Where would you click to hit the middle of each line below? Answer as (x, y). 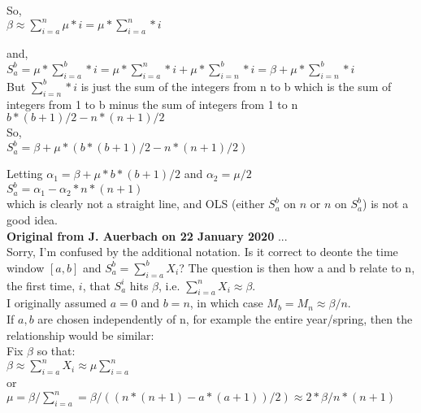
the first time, (41, 285)
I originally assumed (57, 303)
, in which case (226, 303)
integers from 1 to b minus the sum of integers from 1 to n (152, 104)
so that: (56, 351)
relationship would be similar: (80, 335)
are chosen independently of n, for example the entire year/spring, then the (225, 318)
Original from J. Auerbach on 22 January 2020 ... (147, 235)
